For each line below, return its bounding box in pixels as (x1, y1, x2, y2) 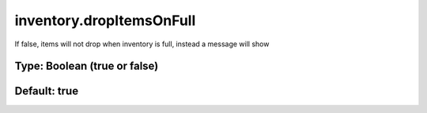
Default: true (14, 85, 79, 98)
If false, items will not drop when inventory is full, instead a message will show (14, 39, 270, 49)
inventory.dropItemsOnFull (14, 12, 196, 29)
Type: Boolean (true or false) (14, 60, 159, 73)
